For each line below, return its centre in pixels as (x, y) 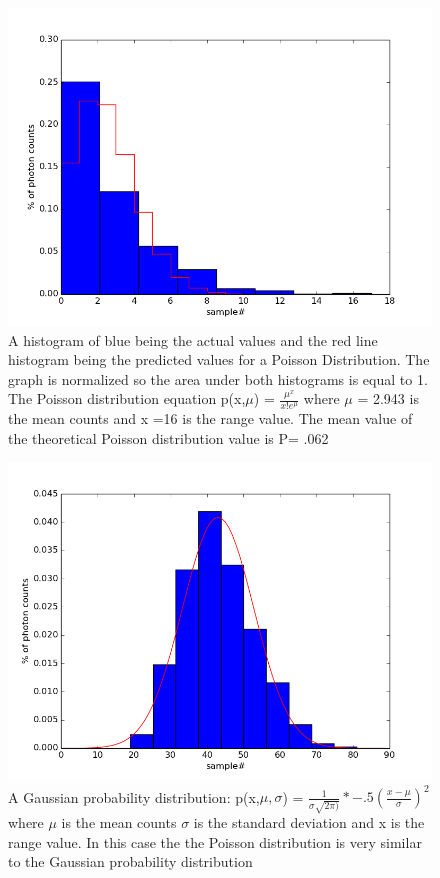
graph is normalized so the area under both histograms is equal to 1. (218, 378)
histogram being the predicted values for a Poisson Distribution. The (219, 359)
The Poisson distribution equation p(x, (127, 398)
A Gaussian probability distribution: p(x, (134, 796)
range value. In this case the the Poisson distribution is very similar (215, 841)
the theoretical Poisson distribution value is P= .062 (168, 437)
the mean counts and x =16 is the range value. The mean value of (210, 418)
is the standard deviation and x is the (309, 822)
